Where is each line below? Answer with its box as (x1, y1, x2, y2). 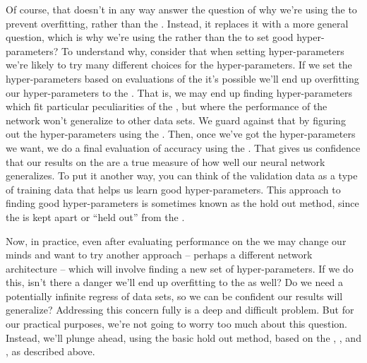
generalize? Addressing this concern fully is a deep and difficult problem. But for (6, 302, 354, 317)
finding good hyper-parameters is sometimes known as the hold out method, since (6, 196, 359, 210)
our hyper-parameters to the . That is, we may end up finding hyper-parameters (6, 85, 352, 100)
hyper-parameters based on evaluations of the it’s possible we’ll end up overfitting (6, 71, 359, 85)
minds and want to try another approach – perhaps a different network (6, 247, 313, 262)
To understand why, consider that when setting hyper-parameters (61, 43, 344, 58)
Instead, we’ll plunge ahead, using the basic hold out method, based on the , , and (6, 330, 361, 345)
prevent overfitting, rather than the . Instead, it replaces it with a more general (6, 16, 349, 30)
